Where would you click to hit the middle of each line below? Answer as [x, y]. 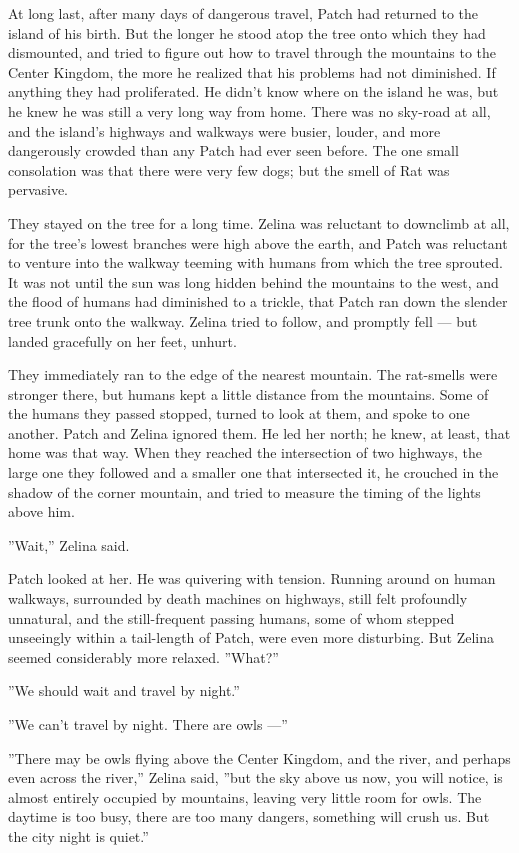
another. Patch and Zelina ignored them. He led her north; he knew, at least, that [259, 432]
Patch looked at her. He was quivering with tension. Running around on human [252, 578]
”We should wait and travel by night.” [124, 690]
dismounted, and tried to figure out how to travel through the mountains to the [252, 52]
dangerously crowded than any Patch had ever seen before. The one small [233, 150]
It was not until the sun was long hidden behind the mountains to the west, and [253, 281]
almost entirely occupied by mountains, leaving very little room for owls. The [245, 796]
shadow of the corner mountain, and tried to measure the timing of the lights [244, 491]
